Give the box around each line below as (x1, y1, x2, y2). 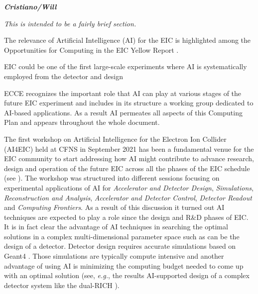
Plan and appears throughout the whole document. (4, 117, 160, 127)
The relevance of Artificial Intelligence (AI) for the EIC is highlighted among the (4, 35, 251, 45)
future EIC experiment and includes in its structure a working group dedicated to (4, 98, 254, 108)
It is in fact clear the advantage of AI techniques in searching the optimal (4, 221, 228, 232)
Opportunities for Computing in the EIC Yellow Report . (4, 44, 179, 55)
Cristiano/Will (4, 1, 57, 11)
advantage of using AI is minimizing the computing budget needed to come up (4, 260, 244, 271)
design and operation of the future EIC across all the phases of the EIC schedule (4, 163, 250, 173)
